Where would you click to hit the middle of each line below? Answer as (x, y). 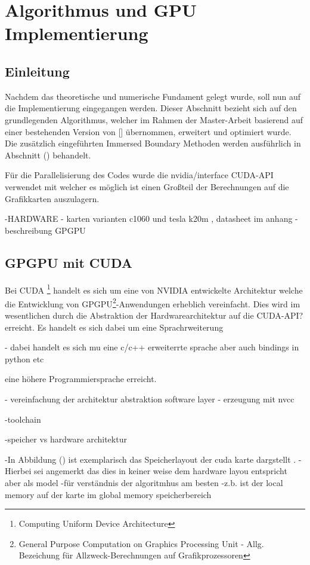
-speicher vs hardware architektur (66, 439)
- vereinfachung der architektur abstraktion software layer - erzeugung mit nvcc (150, 398)
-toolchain (23, 419)
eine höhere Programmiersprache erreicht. (81, 379)
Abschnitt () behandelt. (48, 155)
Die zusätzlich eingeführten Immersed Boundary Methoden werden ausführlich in (153, 143)
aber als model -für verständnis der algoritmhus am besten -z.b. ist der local (144, 482)
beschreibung (29, 230)
